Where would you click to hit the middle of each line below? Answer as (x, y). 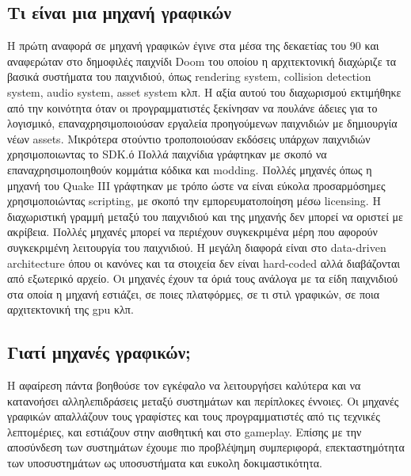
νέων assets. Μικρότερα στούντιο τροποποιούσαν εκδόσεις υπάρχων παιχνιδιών (189, 138)
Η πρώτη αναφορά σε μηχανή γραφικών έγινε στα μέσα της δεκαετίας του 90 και (193, 46)
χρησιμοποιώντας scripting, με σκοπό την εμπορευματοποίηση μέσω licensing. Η (194, 201)
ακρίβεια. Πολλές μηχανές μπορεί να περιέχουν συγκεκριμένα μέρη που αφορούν (192, 232)
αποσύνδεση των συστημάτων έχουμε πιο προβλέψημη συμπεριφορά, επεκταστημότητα (206, 447)
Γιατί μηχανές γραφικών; (99, 352)
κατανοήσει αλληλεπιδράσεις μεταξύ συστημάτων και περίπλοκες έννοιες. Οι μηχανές (203, 400)
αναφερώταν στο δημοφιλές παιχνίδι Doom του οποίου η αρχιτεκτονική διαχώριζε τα (202, 61)
